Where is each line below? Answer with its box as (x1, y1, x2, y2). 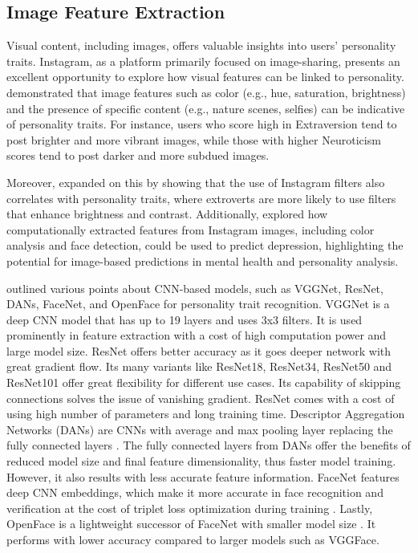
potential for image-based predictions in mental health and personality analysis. (6, 252, 399, 269)
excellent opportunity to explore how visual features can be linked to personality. (6, 68, 404, 85)
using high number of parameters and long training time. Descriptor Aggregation (6, 405, 405, 422)
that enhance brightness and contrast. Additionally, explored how (6, 205, 328, 222)
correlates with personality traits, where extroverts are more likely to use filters (6, 189, 396, 206)
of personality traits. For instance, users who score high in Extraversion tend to (6, 116, 397, 132)
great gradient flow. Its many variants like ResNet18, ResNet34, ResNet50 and (6, 358, 392, 375)
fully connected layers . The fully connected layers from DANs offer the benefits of (6, 437, 411, 453)
